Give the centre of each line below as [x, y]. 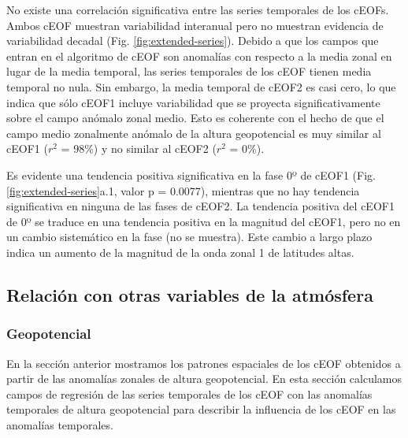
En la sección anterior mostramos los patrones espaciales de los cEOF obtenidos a [204, 363]
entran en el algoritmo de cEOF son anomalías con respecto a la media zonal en [199, 56]
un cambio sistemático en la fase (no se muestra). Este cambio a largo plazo [189, 237]
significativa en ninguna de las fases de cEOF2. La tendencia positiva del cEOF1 [200, 206]
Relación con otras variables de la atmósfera [190, 294]
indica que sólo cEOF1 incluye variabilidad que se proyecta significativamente [193, 102]
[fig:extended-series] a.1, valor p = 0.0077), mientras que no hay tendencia [183, 190]
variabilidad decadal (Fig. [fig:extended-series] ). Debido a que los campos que [193, 41]
